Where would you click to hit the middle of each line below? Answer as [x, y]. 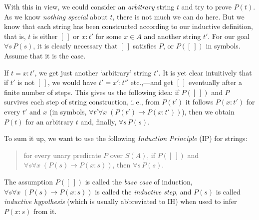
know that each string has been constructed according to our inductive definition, [129, 26]
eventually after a [216, 82]
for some [109, 36]
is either [45, 36]
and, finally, [99, 121]
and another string [172, 36]
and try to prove [207, 6]
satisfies [145, 46]
